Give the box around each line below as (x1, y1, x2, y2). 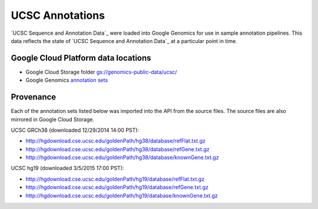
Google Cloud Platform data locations (11, 53, 151, 63)
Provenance (11, 92, 57, 102)
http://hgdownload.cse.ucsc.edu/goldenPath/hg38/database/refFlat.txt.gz (25, 137, 206, 144)
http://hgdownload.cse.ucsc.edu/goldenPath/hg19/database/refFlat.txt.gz (25, 175, 205, 183)
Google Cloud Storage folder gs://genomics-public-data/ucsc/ (25, 68, 177, 75)
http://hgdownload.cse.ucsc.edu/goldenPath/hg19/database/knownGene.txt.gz (25, 192, 218, 199)
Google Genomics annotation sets (25, 77, 108, 84)
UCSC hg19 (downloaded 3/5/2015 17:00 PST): (11, 165, 124, 172)
